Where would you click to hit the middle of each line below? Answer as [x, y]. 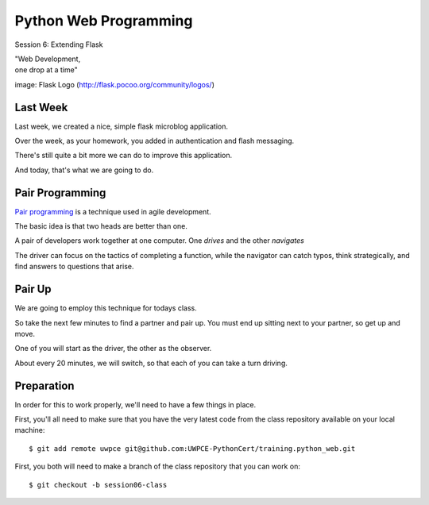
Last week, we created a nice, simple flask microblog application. [122, 126]
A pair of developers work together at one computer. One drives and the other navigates [160, 241]
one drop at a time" [46, 70]
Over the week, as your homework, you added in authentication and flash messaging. [155, 141]
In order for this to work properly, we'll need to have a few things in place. [135, 404]
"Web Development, [48, 59]
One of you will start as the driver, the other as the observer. [113, 349]
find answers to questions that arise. [74, 267]
